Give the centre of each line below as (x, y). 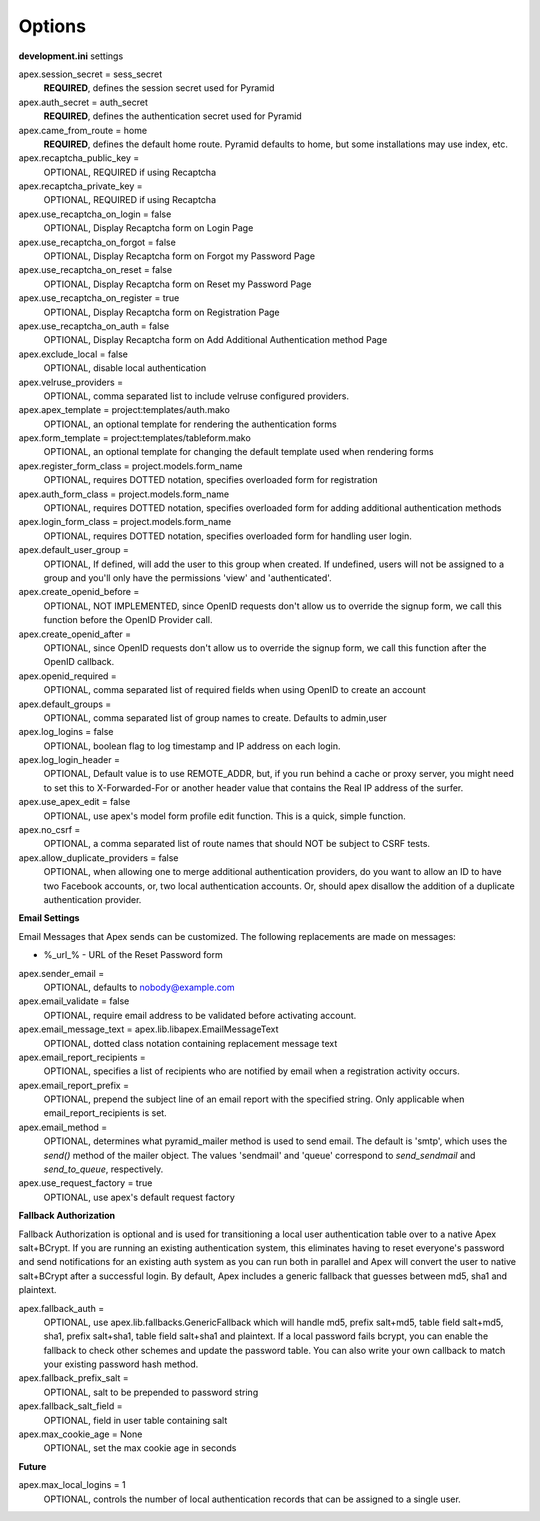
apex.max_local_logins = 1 (72, 1485)
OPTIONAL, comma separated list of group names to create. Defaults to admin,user (215, 717)
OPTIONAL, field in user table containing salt (135, 1420)
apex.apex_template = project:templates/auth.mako (124, 410)
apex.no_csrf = (49, 830)
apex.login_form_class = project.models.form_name (125, 522)
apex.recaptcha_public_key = (79, 158)
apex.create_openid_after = (75, 634)
